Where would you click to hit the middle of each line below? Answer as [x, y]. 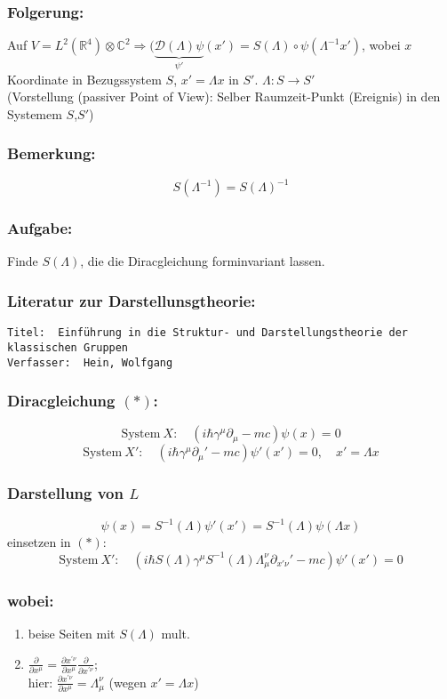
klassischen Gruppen [68, 347]
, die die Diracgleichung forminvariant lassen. [203, 261]
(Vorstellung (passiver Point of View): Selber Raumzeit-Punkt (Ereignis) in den [224, 96]
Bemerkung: [52, 153]
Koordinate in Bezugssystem [84, 79]
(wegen [128, 682]
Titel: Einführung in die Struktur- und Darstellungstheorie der [208, 333]
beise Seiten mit [72, 633]
